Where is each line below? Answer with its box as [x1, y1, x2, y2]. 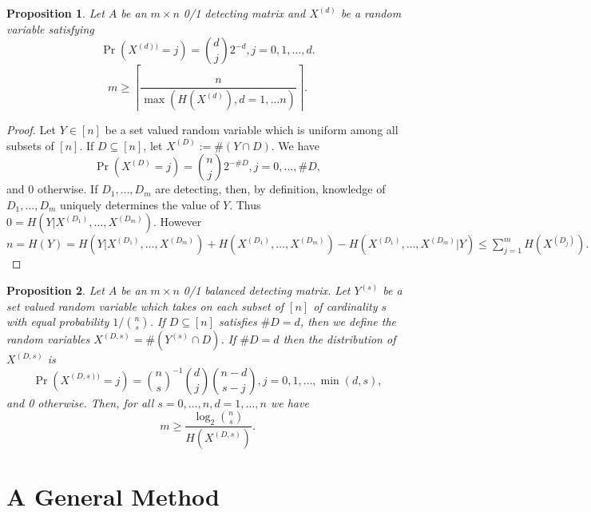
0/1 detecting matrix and [183, 5, 306, 21]
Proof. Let [6, 121, 56, 138]
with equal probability [6, 313, 109, 330]
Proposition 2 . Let [6, 282, 105, 299]
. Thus [229, 196, 261, 212]
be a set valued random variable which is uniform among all [105, 121, 399, 138]
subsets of [6, 137, 54, 153]
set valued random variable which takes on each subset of [6, 297, 284, 314]
